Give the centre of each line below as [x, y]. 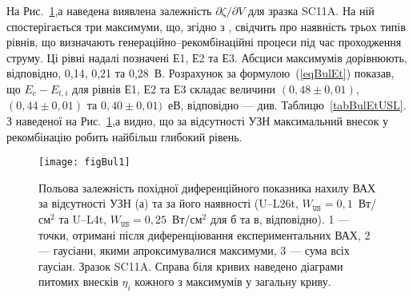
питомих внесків [78, 281]
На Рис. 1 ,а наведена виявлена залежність [109, 10]
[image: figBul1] [84, 162]
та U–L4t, [83, 219]
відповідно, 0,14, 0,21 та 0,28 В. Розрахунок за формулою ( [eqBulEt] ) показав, [200, 73]
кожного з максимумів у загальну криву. [233, 281]
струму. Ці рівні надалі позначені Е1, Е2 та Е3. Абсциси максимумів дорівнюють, [207, 57]
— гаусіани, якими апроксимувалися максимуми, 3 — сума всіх [194, 250]
